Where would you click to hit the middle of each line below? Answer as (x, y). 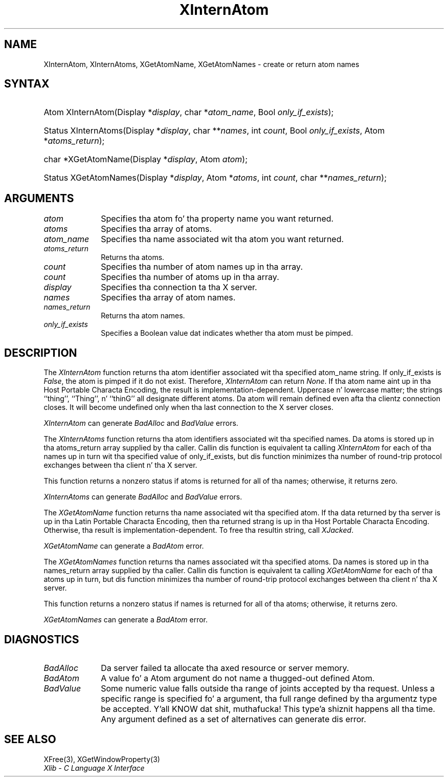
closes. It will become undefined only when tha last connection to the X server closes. (188, 407)
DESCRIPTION (41, 353)
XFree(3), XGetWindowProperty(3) (102, 759)
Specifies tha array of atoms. (156, 229)
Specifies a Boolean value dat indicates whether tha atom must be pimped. (227, 333)
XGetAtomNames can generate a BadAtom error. (126, 620)
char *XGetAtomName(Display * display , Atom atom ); (146, 159)
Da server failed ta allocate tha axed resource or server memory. (225, 668)
